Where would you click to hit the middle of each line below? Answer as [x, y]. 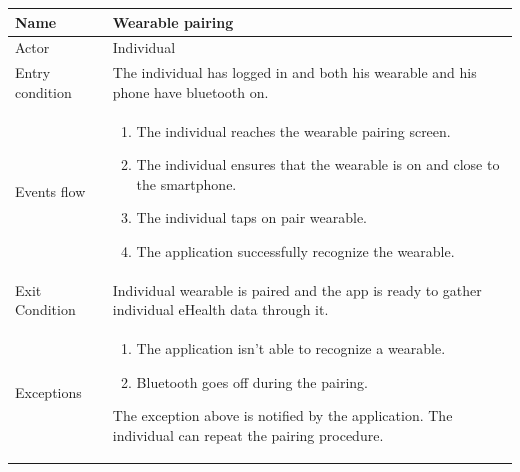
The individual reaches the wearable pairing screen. [293, 130]
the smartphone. [186, 183]
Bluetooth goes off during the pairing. [252, 381]
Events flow [50, 190]
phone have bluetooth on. [190, 91]
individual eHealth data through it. [220, 309]
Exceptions [48, 391]
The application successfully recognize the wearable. [295, 251]
